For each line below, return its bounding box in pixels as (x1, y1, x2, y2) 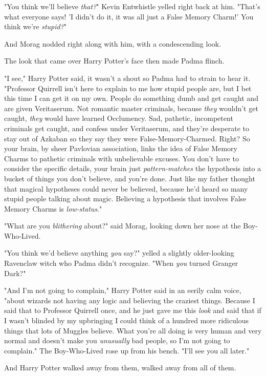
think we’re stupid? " (4, 21, 67, 32)
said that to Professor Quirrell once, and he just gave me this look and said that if (4, 305, 261, 316)
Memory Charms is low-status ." (4, 203, 102, 214)
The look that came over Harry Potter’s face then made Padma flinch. (4, 55, 225, 66)
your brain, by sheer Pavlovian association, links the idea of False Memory (4, 143, 237, 154)
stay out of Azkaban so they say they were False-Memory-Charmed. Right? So (4, 133, 250, 143)
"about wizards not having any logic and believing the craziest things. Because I (4, 295, 255, 305)
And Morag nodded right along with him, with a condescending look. (4, 38, 221, 49)
